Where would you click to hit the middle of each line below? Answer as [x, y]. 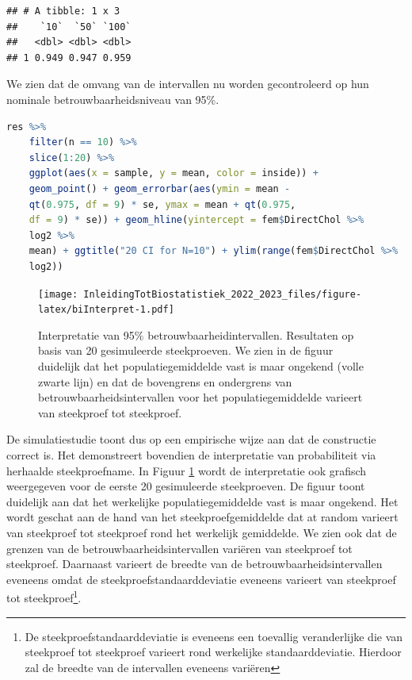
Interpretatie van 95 [86, 334]
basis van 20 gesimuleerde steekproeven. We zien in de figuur [186, 350]
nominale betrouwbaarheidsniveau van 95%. [113, 99]
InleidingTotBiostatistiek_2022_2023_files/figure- [223, 294]
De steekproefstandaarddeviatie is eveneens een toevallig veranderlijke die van [214, 636]
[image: [58, 294]
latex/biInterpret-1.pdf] [106, 310]
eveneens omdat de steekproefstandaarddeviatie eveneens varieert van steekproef [201, 579]
